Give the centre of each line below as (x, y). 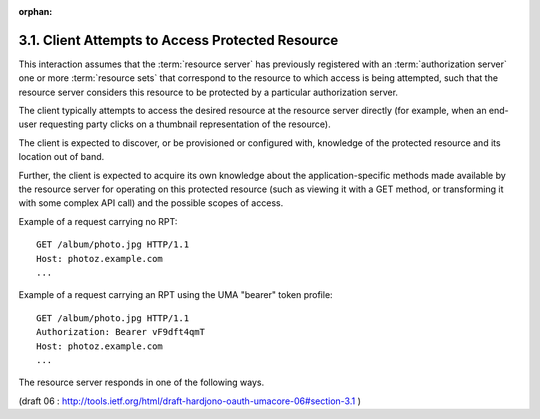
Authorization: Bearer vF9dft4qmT (120, 332)
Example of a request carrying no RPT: (98, 221)
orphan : (35, 11)
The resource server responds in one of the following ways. (141, 382)
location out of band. (61, 157)
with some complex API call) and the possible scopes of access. (151, 203)
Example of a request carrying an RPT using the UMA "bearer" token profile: (176, 295)
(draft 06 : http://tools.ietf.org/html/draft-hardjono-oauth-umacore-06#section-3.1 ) (190, 401)
